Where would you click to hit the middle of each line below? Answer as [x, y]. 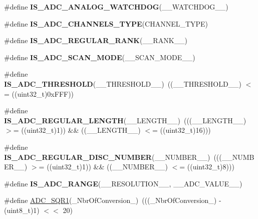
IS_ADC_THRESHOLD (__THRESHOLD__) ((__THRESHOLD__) [123, 83]
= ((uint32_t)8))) [207, 167]
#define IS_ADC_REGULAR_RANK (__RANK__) [96, 40]
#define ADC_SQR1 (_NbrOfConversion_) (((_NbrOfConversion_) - [113, 200]
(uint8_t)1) [22, 210]
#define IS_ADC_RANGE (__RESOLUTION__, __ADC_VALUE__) [123, 183]
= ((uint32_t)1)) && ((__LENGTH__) [77, 130]
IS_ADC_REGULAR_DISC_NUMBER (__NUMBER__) [107, 157]
